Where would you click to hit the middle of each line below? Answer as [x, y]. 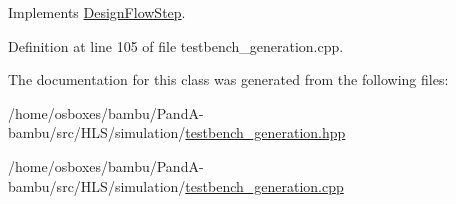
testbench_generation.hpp [265, 132]
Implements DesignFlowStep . [97, 12]
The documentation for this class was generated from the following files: [228, 79]
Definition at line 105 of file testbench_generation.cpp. [176, 45]
